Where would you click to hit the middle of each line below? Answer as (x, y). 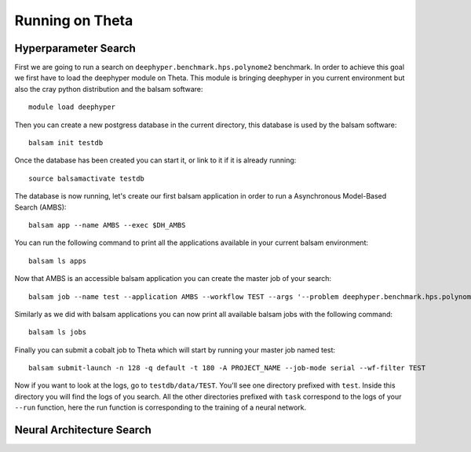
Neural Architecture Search (83, 430)
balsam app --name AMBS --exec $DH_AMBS (107, 225)
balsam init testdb (66, 143)
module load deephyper (72, 107)
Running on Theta (74, 20)
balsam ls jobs (58, 332)
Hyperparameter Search (75, 48)
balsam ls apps (58, 261)
